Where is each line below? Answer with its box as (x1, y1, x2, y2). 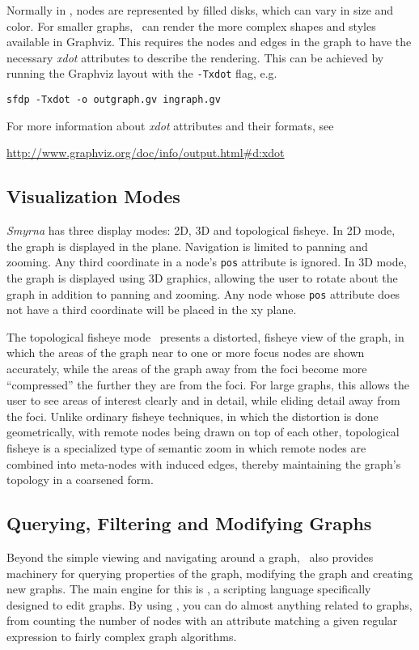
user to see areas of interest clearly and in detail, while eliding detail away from (6, 392, 400, 409)
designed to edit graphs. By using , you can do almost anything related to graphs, (6, 596, 413, 613)
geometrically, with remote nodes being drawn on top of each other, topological (6, 423, 400, 440)
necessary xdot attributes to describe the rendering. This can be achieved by (6, 49, 384, 66)
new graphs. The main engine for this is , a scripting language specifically (6, 580, 371, 597)
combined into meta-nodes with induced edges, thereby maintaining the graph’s (6, 455, 401, 472)
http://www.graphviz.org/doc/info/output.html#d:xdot (6, 144, 285, 161)
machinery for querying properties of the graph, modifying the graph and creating (6, 564, 413, 581)
